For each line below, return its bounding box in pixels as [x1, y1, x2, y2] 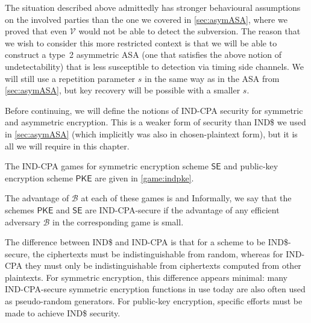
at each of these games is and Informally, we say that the [81, 192, 292, 204]
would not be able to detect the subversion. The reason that [78, 25, 301, 37]
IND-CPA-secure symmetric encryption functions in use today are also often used [5, 283, 306, 295]
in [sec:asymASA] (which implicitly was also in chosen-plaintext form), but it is [5, 127, 298, 140]
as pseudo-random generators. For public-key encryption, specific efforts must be [5, 295, 303, 307]
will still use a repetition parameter [5, 72, 136, 84]
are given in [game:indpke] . [95, 171, 194, 184]
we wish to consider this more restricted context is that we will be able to [5, 36, 277, 49]
